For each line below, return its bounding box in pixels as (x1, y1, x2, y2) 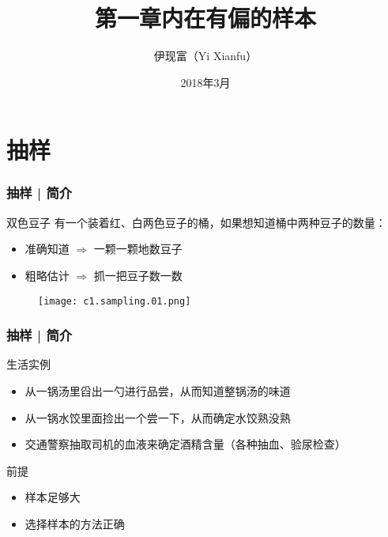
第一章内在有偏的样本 (94, 2, 316, 34)
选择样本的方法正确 (24, 515, 125, 531)
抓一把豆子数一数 (93, 267, 183, 283)
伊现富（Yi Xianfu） (153, 47, 258, 64)
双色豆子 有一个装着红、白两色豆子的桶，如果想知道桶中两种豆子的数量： (6, 214, 386, 230)
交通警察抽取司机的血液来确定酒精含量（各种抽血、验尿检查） (24, 436, 346, 452)
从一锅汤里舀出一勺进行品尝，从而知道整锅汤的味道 (24, 382, 291, 399)
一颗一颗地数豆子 (93, 240, 183, 257)
